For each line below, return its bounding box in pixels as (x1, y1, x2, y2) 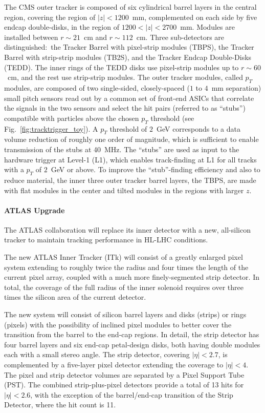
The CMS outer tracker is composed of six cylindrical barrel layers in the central (4, 2, 257, 12)
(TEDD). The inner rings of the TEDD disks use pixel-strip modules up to (4, 61, 239, 72)
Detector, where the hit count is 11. (4, 399, 116, 410)
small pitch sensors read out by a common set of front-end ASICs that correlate (4, 92, 254, 103)
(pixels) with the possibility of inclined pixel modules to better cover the (4, 319, 232, 329)
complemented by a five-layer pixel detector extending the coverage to (4, 359, 224, 370)
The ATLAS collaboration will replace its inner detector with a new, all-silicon (4, 224, 251, 235)
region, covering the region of (4, 11, 96, 22)
